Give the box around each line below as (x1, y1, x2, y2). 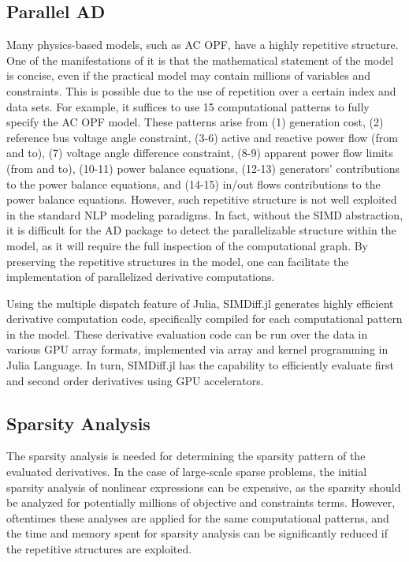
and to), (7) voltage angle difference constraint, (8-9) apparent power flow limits (6, 144, 393, 161)
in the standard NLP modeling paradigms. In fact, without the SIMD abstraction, (6, 206, 403, 223)
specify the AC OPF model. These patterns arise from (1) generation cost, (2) (6, 114, 384, 130)
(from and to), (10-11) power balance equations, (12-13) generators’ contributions (6, 159, 400, 176)
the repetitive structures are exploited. (6, 541, 192, 557)
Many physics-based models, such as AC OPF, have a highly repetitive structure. (6, 36, 399, 53)
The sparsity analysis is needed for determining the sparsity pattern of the (6, 448, 366, 464)
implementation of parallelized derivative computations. (6, 268, 275, 285)
